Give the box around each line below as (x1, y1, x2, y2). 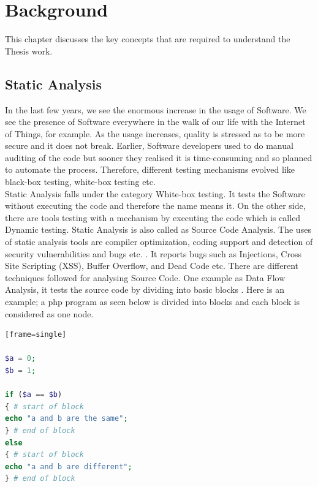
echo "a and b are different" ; (5, 462, 132, 471)
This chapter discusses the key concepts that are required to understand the (5, 32, 290, 45)
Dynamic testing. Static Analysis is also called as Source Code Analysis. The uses (5, 223, 311, 236)
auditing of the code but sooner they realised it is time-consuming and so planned (5, 151, 312, 164)
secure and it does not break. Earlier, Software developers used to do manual (5, 139, 293, 152)
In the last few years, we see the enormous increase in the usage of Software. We (5, 103, 306, 116)
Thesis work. (5, 44, 53, 57)
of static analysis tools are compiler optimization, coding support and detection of (5, 235, 313, 248)
